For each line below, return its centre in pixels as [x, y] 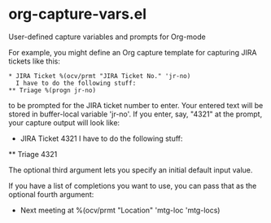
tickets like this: [35, 61]
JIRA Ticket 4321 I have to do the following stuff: [101, 138]
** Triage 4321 [33, 154]
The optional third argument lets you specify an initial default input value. [131, 170]
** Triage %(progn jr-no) [52, 90]
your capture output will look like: [64, 122]
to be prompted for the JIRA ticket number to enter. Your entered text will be [136, 105]
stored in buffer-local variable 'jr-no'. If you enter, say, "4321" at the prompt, [135, 114]
